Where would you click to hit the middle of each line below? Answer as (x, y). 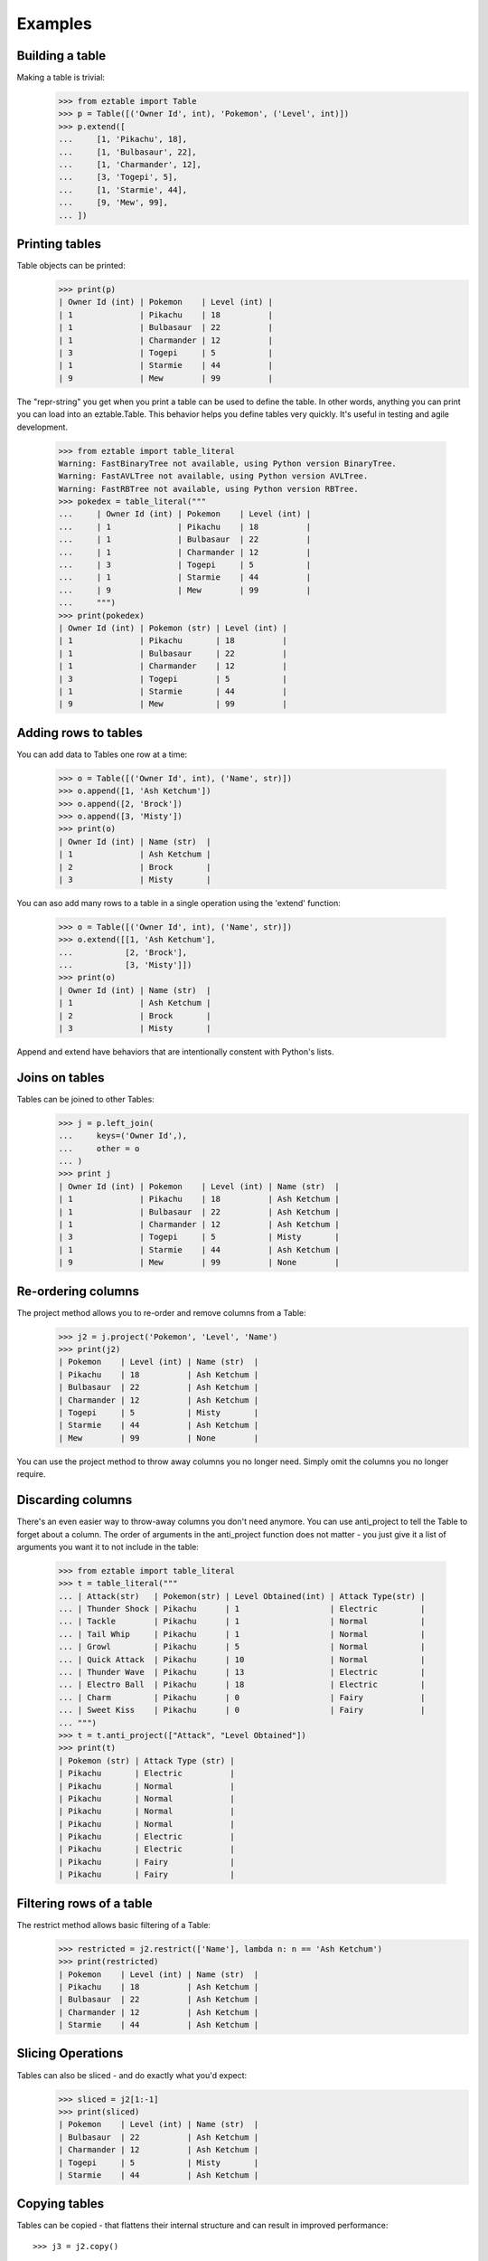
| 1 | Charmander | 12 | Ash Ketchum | (199, 1225)
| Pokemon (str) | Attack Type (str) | (146, 1760)
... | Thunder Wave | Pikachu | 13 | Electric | (242, 1672)
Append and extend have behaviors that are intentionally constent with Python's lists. (175, 1052)
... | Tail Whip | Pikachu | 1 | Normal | (242, 1634)
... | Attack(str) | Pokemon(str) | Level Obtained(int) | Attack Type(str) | (242, 1596)
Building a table (61, 56)
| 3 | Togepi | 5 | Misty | (199, 1237)
